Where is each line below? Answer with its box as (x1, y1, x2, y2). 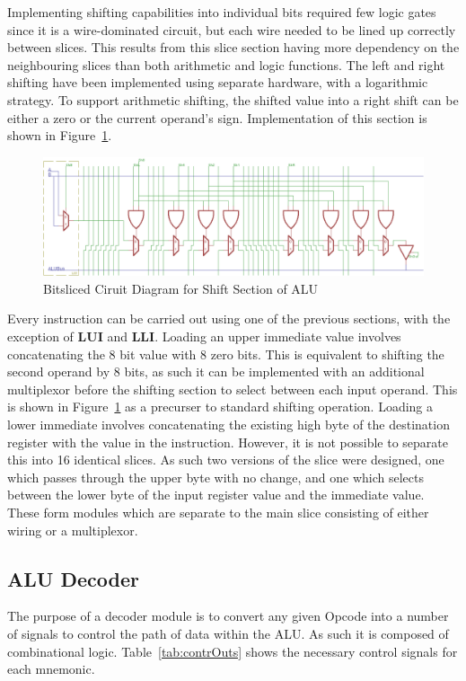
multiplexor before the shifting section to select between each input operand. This (7, 379, 458, 398)
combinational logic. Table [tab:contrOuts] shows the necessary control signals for (7, 641, 458, 660)
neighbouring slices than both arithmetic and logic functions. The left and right (7, 55, 445, 74)
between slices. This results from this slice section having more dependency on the (7, 38, 460, 57)
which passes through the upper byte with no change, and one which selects (7, 467, 425, 486)
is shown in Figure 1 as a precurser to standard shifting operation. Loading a (7, 397, 434, 416)
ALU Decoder (7, 564, 139, 592)
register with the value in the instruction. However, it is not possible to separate (7, 432, 449, 451)
